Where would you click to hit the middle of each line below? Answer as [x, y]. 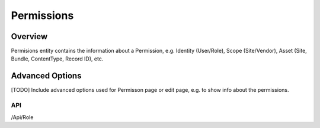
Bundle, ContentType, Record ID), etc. [57, 59]
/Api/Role [22, 117]
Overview [29, 36]
